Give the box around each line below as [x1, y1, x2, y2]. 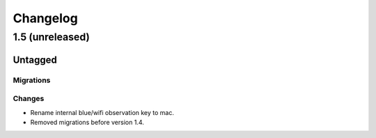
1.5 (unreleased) [13, 31, 90, 43]
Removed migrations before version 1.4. [30, 118, 144, 126]
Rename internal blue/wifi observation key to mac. [30, 108, 174, 116]
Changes [13, 94, 45, 104]
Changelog [13, 10, 78, 26]
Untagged [13, 54, 57, 66]
